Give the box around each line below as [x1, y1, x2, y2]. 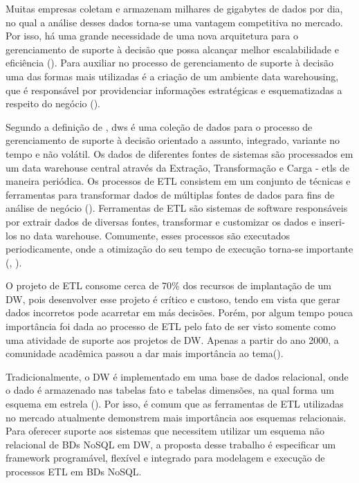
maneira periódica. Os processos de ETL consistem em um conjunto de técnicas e [6, 174, 351, 188]
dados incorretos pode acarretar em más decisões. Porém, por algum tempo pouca [6, 305, 353, 320]
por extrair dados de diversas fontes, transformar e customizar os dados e [6, 214, 316, 228]
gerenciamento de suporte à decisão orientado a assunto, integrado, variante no [6, 133, 340, 147]
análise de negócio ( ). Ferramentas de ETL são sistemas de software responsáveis [6, 201, 348, 215]
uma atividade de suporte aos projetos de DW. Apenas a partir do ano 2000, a [6, 332, 339, 347]
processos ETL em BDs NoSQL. [6, 464, 142, 478]
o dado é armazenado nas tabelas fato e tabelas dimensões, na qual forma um [6, 383, 334, 397]
